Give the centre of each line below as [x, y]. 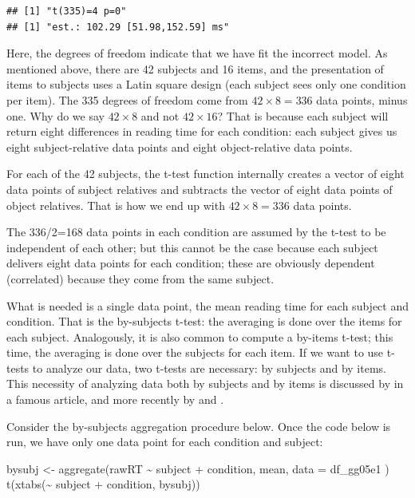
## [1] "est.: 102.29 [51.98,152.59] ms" [118, 27]
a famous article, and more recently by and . [115, 399]
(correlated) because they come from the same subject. [140, 278]
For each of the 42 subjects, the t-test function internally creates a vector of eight [206, 174]
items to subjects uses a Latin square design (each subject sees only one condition [206, 84]
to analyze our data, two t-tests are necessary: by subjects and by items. [209, 368]
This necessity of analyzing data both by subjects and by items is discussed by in [205, 383]
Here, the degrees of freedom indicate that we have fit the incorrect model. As [197, 53]
